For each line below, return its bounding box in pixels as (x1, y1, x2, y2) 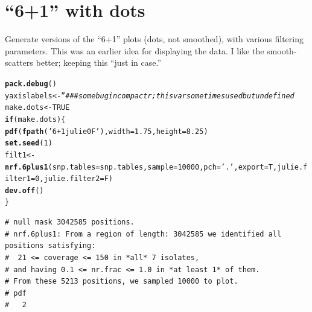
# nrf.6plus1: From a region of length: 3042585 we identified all (5, 229, 282, 238)
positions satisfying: (5, 241, 96, 250)
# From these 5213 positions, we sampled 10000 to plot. (5, 277, 238, 286)
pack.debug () (5, 79, 57, 88)
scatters (5, 56, 33, 69)
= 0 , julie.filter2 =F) (30, 174, 113, 183)
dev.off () (5, 186, 44, 195)
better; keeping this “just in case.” (36, 56, 162, 69)
